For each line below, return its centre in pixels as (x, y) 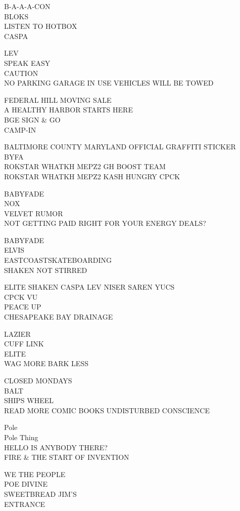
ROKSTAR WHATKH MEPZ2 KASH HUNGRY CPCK (92, 176)
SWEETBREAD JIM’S (40, 494)
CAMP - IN (20, 129)
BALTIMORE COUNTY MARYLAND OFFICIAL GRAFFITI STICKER (120, 147)
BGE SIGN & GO (32, 119)
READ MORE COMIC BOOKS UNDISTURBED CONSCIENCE (107, 410)
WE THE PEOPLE (35, 474)
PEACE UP (23, 307)
